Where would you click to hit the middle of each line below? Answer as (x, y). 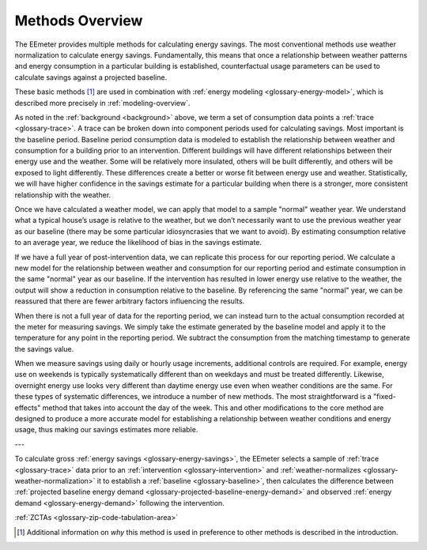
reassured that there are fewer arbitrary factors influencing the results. (130, 301)
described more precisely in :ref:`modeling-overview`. (102, 103)
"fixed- (384, 397)
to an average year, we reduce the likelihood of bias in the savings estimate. (138, 243)
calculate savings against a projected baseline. (91, 77)
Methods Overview (79, 21)
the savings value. (44, 348)
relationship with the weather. (63, 194)
